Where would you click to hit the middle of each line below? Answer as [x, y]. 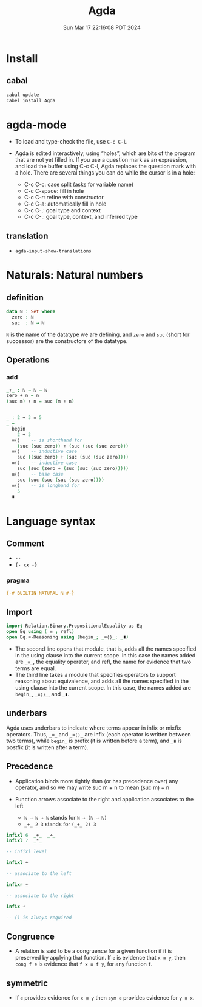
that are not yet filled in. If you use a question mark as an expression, [101, 160]
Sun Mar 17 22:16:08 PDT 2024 [102, 27]
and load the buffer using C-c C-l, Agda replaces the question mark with [105, 166]
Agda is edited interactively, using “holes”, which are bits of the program [105, 153]
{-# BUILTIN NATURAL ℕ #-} [40, 593]
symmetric [27, 983]
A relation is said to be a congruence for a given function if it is [93, 951]
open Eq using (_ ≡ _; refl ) [40, 632]
